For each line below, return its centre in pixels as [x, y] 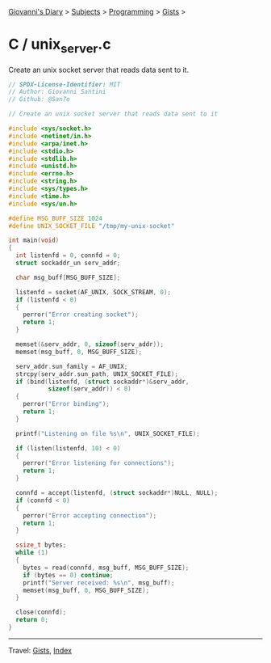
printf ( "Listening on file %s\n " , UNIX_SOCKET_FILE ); [108, 433]
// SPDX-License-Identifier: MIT [65, 84]
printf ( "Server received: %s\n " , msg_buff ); [99, 583]
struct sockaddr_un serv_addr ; [68, 263]
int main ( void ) [34, 241]
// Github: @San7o [39, 99]
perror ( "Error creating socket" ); [81, 315]
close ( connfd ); [41, 612]
